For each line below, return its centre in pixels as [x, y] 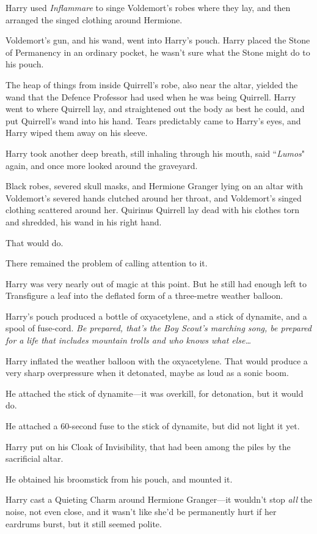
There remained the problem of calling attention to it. [107, 263]
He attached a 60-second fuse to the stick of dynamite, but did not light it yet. [153, 426]
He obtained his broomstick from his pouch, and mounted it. [119, 479]
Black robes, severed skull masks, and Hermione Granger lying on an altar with [155, 186]
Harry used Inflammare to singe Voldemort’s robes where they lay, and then [148, 7]
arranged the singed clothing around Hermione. [94, 19]
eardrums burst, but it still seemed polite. [84, 523]
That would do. [35, 242]
